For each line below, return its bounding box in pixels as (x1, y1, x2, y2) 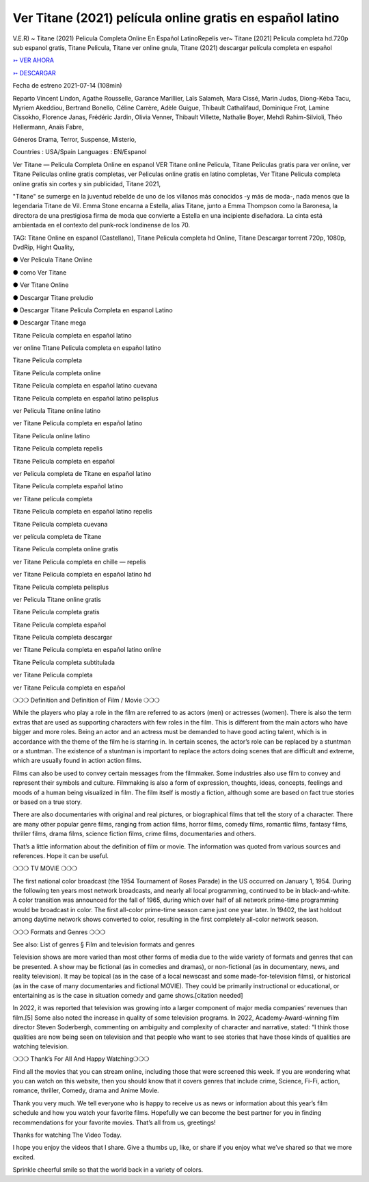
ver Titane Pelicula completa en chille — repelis (12, 557, 146, 566)
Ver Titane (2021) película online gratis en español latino (12, 10, 340, 25)
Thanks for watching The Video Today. (12, 1131, 122, 1140)
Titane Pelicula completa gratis (12, 608, 100, 616)
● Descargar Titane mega (12, 318, 87, 327)
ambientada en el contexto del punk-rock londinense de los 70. (12, 221, 191, 229)
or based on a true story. (12, 798, 82, 806)
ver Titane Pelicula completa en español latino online (12, 646, 161, 654)
